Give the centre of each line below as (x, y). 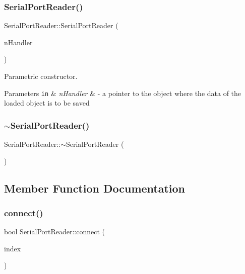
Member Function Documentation (95, 188)
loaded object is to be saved (47, 103)
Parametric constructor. (41, 76)
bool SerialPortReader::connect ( (55, 232)
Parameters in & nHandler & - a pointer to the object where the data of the (123, 93)
